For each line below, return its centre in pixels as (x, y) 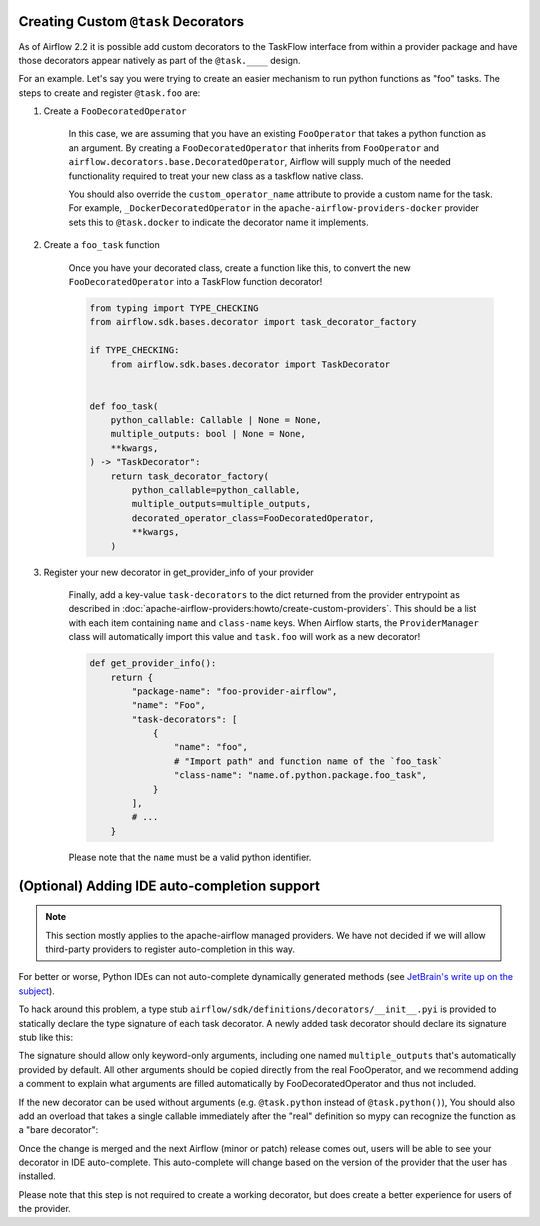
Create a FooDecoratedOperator (115, 111)
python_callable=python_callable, (216, 490)
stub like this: (46, 1037)
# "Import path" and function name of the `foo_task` (308, 761)
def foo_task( (124, 406)
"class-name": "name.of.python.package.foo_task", (300, 775)
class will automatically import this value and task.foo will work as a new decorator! (244, 637)
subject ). (36, 991)
